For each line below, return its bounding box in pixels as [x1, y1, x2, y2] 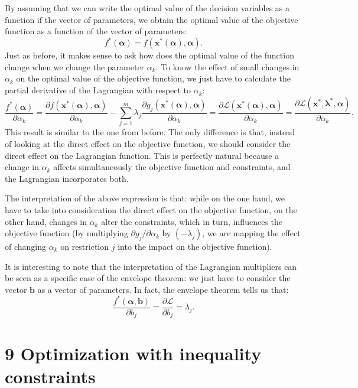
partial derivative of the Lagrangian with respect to [5, 84, 191, 96]
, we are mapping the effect [202, 227, 301, 239]
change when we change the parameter [5, 60, 145, 73]
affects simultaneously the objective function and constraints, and [53, 161, 291, 173]
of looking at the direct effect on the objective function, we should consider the [5, 138, 291, 150]
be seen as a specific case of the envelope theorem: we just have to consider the [5, 272, 291, 284]
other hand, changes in [5, 215, 87, 227]
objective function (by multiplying [5, 227, 128, 239]
